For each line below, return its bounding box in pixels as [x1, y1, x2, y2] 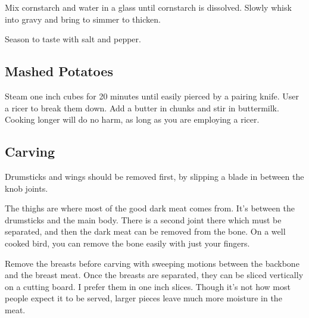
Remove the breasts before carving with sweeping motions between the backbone [5, 257, 299, 269]
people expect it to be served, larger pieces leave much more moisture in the [5, 292, 282, 304]
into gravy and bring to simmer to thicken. [5, 13, 161, 25]
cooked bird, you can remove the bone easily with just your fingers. [5, 236, 250, 249]
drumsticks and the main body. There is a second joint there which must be [5, 213, 282, 226]
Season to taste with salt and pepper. [5, 33, 141, 45]
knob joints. [5, 182, 48, 194]
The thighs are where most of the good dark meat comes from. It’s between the [5, 202, 295, 214]
